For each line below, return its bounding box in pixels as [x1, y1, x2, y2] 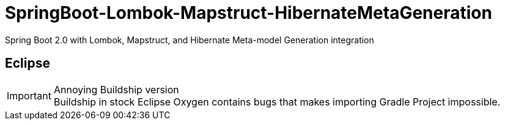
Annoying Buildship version [53, 83, 179, 96]
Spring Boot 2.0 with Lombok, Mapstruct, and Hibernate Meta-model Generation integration [5, 34, 374, 45]
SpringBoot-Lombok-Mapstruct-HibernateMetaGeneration [5, 2, 492, 23]
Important [7, 89, 51, 102]
